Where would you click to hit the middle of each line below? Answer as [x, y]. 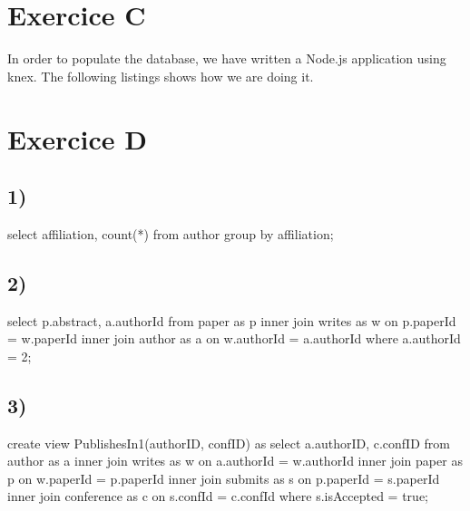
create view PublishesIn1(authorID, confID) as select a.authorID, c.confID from [229, 443]
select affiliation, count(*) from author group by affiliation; [171, 233]
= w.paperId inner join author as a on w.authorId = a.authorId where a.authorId [234, 338]
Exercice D [77, 138]
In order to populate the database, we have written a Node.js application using [227, 58]
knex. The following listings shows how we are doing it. [161, 76]
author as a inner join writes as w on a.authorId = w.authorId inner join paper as [235, 461]
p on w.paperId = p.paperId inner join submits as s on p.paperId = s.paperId [224, 478]
